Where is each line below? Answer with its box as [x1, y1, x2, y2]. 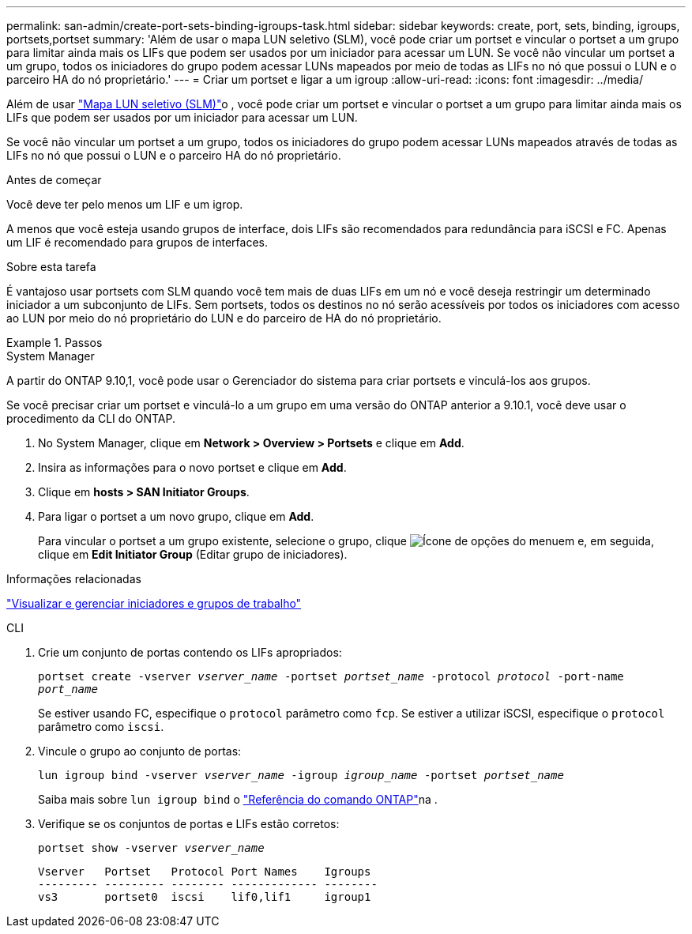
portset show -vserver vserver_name [38, 842, 265, 854]
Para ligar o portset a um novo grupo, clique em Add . [38, 510, 314, 523]
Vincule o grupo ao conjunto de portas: [38, 744, 242, 758]
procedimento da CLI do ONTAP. [6, 412, 175, 425]
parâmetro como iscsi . [38, 720, 164, 733]
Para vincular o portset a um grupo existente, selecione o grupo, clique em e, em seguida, [38, 534, 654, 548]
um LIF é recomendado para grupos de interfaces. [6, 235, 268, 249]
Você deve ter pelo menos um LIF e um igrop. [6, 198, 243, 211]
